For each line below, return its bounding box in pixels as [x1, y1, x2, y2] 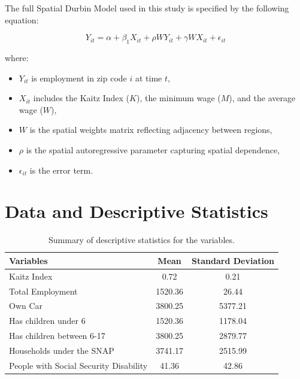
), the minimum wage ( [136, 92, 221, 104]
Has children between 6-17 [9, 329, 105, 342]
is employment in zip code [31, 71, 127, 84]
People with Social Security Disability [9, 359, 148, 371]
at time [135, 71, 162, 84]
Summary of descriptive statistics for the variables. [49, 234, 235, 246]
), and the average [229, 92, 296, 104]
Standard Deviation [192, 254, 274, 266]
